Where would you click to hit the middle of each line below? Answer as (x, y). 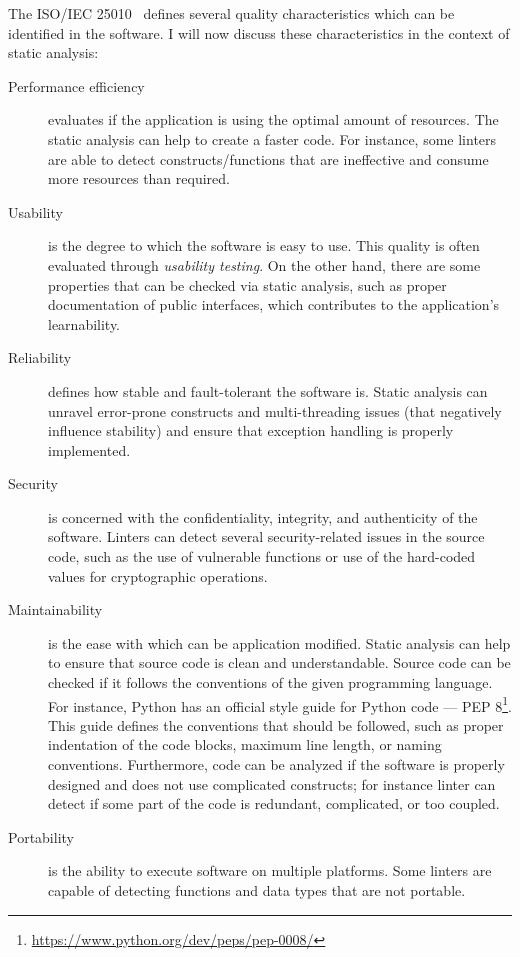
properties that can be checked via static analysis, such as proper (247, 284)
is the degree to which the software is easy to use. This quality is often (264, 245)
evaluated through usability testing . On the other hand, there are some (264, 264)
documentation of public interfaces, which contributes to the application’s (274, 304)
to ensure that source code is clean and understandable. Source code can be (279, 662)
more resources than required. (139, 178)
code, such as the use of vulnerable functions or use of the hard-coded (262, 556)
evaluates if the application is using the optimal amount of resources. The (273, 119)
